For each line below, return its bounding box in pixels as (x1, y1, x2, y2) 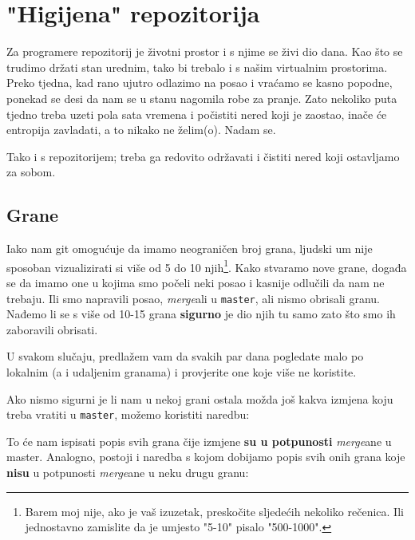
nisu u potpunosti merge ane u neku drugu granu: (6, 463, 249, 480)
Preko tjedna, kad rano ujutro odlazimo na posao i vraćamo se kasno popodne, (6, 74, 393, 91)
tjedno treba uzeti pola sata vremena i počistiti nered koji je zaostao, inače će (6, 105, 387, 122)
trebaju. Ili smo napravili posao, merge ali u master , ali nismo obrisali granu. (6, 290, 380, 306)
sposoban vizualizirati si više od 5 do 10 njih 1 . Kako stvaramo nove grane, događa (6, 256, 407, 275)
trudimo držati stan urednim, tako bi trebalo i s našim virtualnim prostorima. (6, 58, 388, 75)
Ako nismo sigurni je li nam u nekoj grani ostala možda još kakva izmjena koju (6, 390, 393, 407)
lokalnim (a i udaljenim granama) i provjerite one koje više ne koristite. (6, 363, 357, 380)
